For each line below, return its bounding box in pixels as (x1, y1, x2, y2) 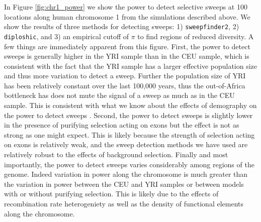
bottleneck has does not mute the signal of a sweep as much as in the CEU (4, 90, 235, 100)
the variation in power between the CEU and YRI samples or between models (4, 178, 244, 189)
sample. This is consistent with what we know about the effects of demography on (4, 100, 257, 110)
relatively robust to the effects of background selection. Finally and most (4, 149, 228, 160)
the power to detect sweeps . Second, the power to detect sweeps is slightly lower (4, 109, 253, 120)
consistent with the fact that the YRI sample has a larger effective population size (4, 60, 257, 71)
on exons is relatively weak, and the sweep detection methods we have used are (4, 139, 248, 150)
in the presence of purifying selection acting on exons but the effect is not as (4, 120, 239, 130)
